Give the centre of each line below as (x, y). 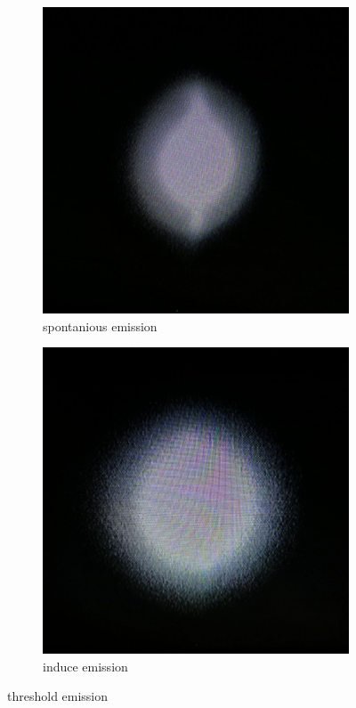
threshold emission (58, 696)
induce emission (85, 666)
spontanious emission (100, 326)
